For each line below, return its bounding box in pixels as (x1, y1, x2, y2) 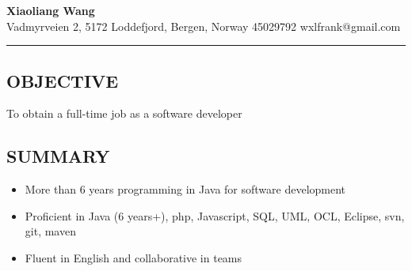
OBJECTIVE (6, 68, 119, 92)
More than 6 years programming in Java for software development (25, 181, 346, 198)
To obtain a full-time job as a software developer (6, 105, 242, 122)
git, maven (25, 223, 76, 239)
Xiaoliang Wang (6, 2, 95, 18)
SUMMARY (6, 144, 110, 168)
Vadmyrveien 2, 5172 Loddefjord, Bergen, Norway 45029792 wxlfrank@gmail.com (6, 17, 401, 34)
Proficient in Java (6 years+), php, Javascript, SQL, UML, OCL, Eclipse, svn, (25, 207, 405, 224)
